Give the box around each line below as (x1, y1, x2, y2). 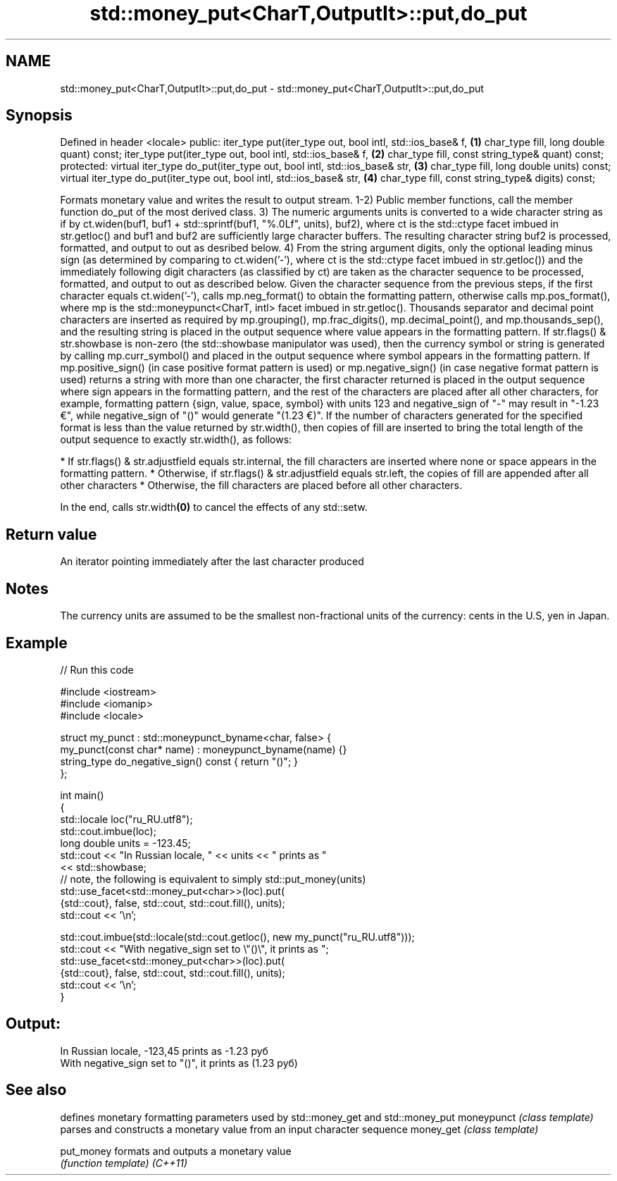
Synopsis (6, 106, 73, 125)
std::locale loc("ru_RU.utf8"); (60, 812, 193, 825)
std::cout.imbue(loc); (60, 824, 156, 837)
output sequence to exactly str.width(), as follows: (60, 433, 292, 446)
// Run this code (60, 663, 134, 676)
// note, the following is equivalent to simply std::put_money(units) (60, 872, 366, 885)
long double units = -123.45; (60, 836, 191, 849)
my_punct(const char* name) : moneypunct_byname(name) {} (60, 743, 347, 755)
